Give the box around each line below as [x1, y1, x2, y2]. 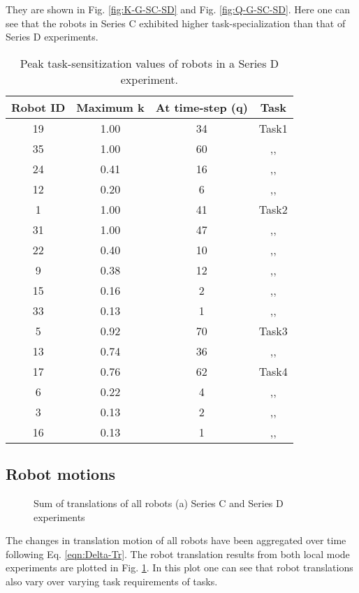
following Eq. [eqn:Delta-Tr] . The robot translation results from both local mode [6, 546, 350, 561]
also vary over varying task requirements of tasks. [6, 573, 218, 588]
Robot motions [6, 463, 116, 485]
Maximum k [76, 98, 145, 115]
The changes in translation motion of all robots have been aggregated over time [6, 533, 346, 548]
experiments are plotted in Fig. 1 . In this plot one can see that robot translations [6, 560, 353, 575]
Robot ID [11, 98, 66, 115]
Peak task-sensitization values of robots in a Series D [20, 54, 279, 71]
